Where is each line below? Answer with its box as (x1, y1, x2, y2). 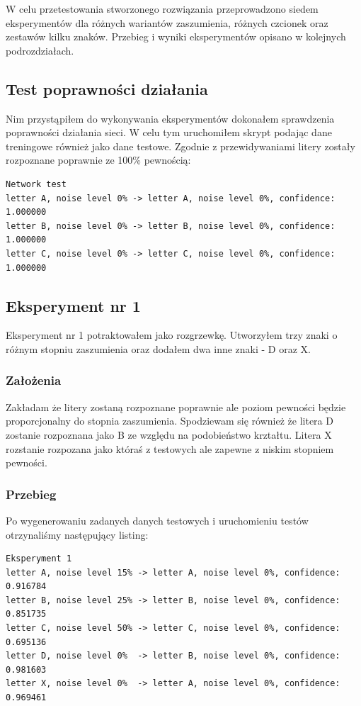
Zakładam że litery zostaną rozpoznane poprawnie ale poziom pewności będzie (6, 399, 346, 414)
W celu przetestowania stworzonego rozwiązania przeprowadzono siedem (6, 1, 319, 16)
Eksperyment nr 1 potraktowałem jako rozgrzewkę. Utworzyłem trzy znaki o (6, 327, 338, 342)
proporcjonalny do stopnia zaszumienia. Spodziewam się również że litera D (6, 413, 333, 428)
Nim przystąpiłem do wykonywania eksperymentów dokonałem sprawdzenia (6, 111, 335, 125)
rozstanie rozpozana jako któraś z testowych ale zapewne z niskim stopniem (6, 441, 334, 456)
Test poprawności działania (6, 77, 208, 99)
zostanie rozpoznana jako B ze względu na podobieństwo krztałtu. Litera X (6, 427, 332, 442)
